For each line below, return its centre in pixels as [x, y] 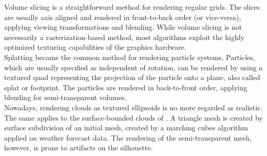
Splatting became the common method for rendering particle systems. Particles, [130, 57]
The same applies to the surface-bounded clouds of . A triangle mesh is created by [133, 117]
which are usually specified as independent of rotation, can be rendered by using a [133, 67]
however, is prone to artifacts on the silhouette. [79, 148]
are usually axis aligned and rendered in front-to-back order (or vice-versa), [123, 17]
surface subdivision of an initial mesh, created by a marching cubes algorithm [126, 128]
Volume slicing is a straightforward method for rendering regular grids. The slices [132, 7]
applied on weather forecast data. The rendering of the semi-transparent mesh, [128, 137]
